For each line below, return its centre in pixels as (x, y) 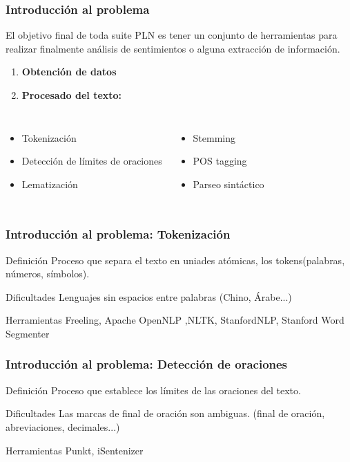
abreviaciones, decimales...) (63, 426)
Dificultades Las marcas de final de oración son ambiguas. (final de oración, (165, 413)
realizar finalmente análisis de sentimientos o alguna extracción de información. (173, 48)
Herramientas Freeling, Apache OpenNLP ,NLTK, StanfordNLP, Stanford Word (175, 320)
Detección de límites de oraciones (92, 161)
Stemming (214, 137)
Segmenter (28, 333)
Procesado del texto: (72, 95)
